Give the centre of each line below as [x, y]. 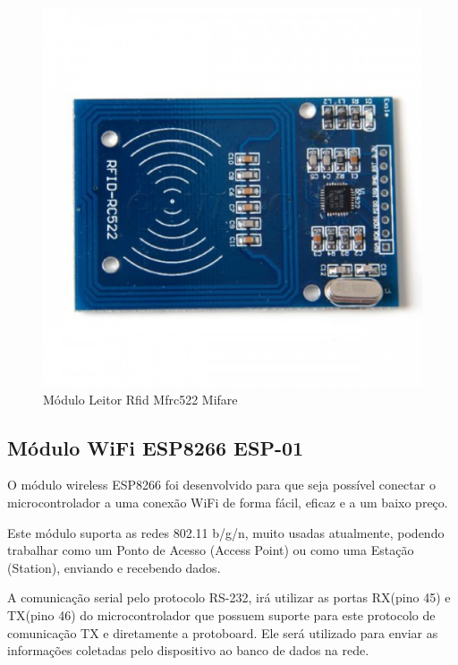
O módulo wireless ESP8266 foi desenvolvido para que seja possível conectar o [221, 485]
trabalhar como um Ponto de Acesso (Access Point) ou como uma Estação [211, 550]
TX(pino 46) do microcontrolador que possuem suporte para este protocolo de [221, 614]
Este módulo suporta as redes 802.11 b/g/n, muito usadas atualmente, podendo [226, 532]
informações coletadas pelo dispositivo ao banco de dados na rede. [188, 650]
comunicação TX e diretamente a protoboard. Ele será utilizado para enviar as [223, 632]
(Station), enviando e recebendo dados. [114, 567]
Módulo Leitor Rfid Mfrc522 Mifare [140, 399]
